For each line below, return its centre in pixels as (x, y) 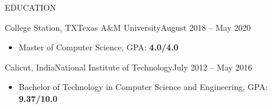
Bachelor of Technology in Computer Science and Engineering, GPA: (143, 87)
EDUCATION (30, 7)
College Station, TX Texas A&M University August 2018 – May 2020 (128, 27)
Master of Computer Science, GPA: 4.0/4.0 (98, 47)
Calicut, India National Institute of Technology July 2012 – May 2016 (129, 67)
